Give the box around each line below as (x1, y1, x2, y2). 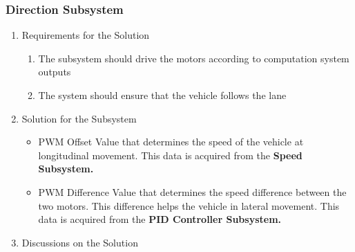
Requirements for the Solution (21, 28, 150, 42)
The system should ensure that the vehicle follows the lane (38, 88, 287, 102)
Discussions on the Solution (21, 235, 138, 249)
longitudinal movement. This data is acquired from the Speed (38, 147, 303, 162)
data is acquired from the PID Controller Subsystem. (38, 212, 282, 226)
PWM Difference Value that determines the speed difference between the (38, 184, 347, 199)
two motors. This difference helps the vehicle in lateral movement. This (38, 198, 340, 213)
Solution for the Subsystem (21, 111, 137, 125)
